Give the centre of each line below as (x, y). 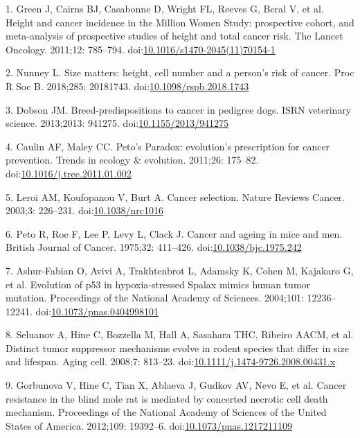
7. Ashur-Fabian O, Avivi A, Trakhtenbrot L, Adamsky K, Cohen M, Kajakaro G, (180, 270)
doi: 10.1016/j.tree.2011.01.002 (69, 173)
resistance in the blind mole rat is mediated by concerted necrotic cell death (167, 398)
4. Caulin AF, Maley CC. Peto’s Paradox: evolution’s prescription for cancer (168, 146)
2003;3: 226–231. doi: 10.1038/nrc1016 (84, 210)
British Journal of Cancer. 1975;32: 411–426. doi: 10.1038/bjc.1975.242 (154, 247)
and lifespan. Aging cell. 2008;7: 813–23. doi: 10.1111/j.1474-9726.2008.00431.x (171, 361)
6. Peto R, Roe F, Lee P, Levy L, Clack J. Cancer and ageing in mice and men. (174, 233)
